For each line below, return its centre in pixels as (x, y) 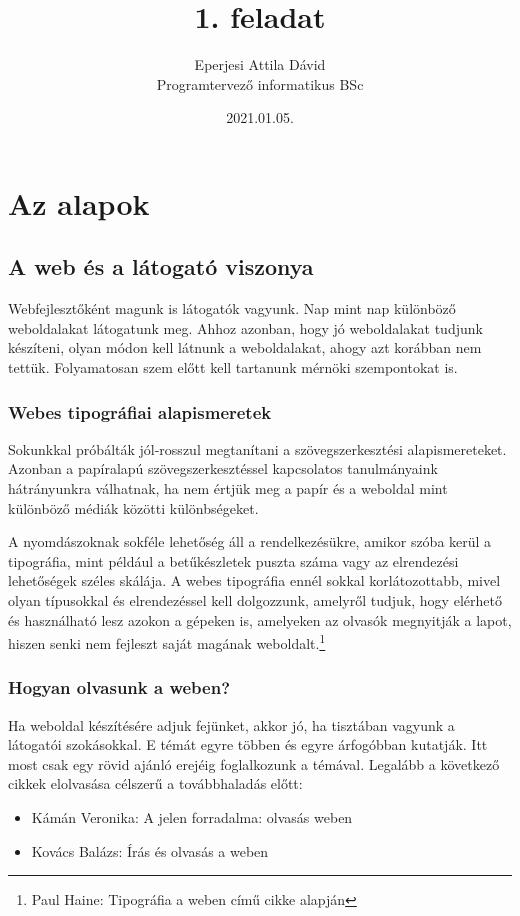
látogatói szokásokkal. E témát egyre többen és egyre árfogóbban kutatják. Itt (248, 744)
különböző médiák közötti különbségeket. (133, 507)
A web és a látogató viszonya (161, 266)
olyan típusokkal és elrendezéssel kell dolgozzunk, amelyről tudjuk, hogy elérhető (255, 600)
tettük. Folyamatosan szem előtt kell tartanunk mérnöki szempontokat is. (233, 367)
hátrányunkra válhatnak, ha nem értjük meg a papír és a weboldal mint (228, 488)
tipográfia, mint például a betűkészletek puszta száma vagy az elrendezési (233, 560)
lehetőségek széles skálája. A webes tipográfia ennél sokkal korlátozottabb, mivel (254, 580)
